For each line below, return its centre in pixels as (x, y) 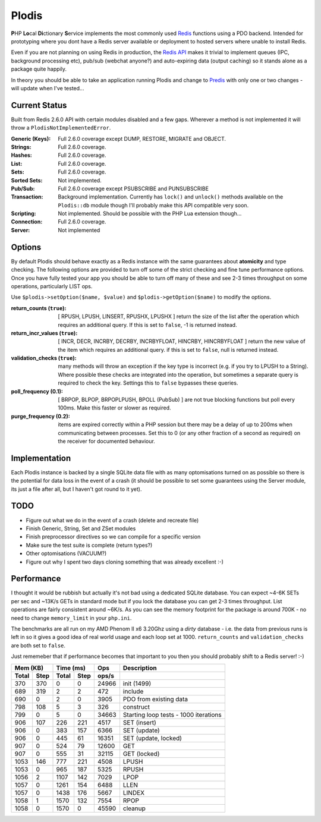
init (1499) (137, 684)
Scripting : (23, 213)
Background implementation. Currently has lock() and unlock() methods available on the (171, 197)
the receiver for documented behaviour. (107, 441)
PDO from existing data (155, 699)
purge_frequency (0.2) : (41, 416)
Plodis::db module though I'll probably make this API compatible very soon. (153, 205)
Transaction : (27, 197)
